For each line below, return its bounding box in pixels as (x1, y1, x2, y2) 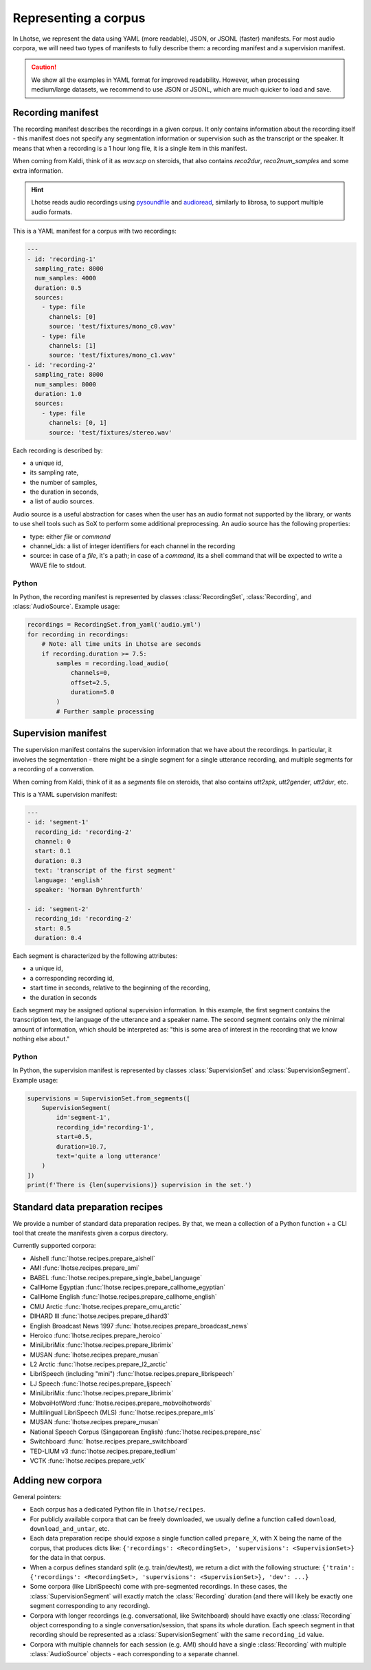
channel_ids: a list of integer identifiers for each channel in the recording (30, 542, 236, 550)
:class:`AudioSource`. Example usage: (12, 603, 120, 611)
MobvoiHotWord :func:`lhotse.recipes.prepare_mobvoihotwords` (30, 1399, 212, 1407)
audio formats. (31, 207, 73, 216)
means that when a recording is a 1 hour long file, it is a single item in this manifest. (12, 144, 247, 152)
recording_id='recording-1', (56, 1123, 155, 1131)
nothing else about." (12, 1035, 70, 1043)
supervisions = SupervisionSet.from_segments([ (27, 1094, 190, 1102)
